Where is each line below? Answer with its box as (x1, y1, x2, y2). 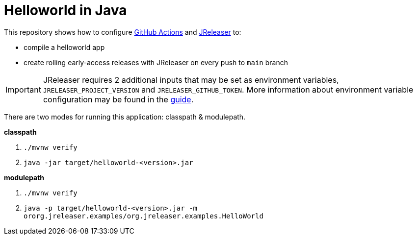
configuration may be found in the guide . (43, 94, 194, 104)
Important (5, 84, 41, 95)
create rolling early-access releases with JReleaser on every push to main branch (24, 58, 288, 67)
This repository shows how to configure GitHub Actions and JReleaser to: (4, 27, 241, 36)
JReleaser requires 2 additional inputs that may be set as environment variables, (43, 74, 339, 85)
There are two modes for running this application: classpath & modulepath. (4, 112, 246, 121)
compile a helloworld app (24, 43, 105, 51)
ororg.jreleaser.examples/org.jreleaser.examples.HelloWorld (24, 212, 263, 220)
